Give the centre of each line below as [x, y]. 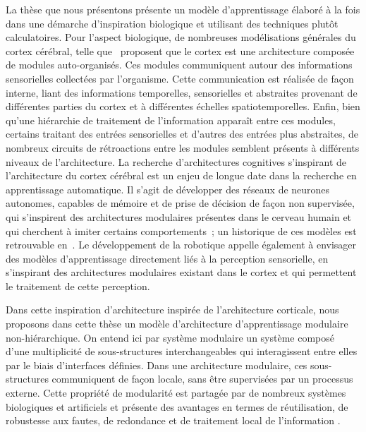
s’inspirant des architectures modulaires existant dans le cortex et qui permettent [181, 272]
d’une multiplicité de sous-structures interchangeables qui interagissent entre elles [182, 351]
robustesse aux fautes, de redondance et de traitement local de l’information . [173, 420]
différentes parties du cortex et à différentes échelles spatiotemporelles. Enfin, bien [183, 106]
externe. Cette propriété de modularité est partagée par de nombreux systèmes [176, 393]
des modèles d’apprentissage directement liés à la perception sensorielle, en [167, 258]
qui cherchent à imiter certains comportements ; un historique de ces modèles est [181, 230]
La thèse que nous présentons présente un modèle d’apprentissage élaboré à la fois [183, 9]
